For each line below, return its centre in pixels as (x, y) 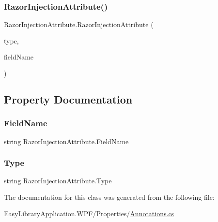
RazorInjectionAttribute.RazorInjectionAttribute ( (79, 24)
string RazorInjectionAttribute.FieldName (66, 141)
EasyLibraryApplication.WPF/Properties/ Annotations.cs (89, 213)
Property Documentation (68, 99)
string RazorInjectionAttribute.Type (58, 181)
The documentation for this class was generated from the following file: (109, 197)
